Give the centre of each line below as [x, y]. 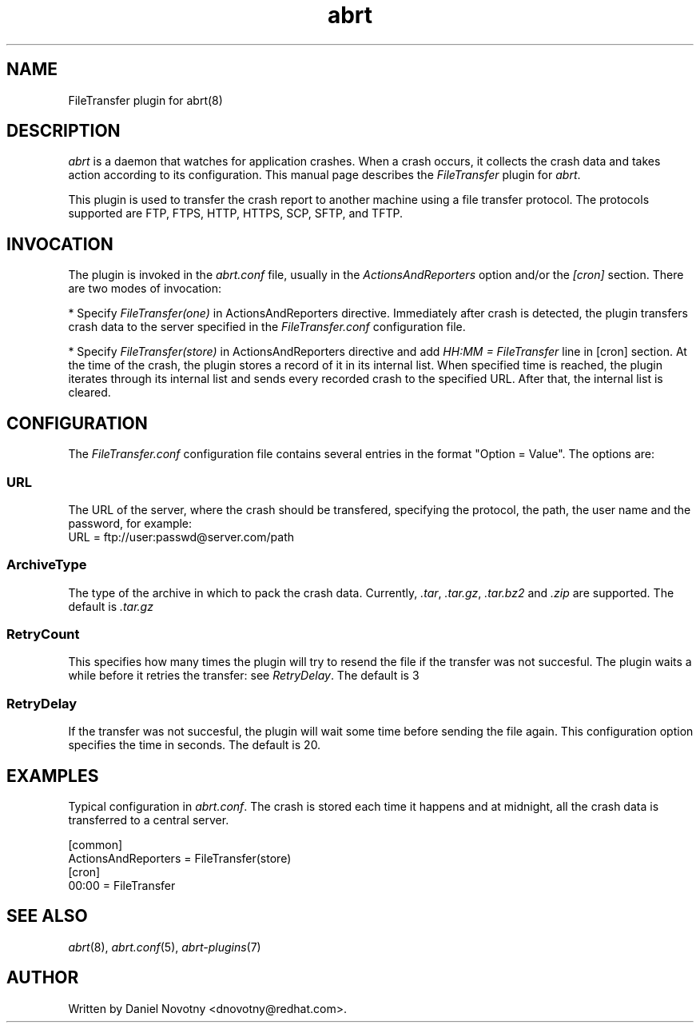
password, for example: [130, 523]
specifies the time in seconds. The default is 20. [195, 745]
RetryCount [43, 634]
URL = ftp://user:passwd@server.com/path [181, 536]
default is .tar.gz [111, 606]
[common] [95, 844]
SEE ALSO [47, 916]
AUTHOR [43, 978]
